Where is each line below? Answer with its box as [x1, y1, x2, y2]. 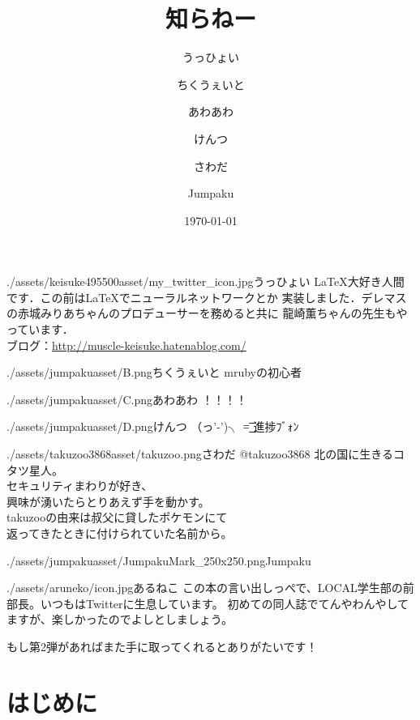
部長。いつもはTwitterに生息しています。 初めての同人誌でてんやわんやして [6, 594, 409, 611]
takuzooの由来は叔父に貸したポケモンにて [6, 509, 228, 526]
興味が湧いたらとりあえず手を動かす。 [6, 492, 210, 509]
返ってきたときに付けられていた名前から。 [6, 525, 233, 541]
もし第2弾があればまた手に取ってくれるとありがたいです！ [6, 637, 318, 654]
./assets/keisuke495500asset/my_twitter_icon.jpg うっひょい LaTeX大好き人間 [6, 273, 405, 290]
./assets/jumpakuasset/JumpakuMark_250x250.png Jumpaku [6, 552, 311, 569]
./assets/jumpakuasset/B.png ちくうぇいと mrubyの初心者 [6, 364, 302, 381]
